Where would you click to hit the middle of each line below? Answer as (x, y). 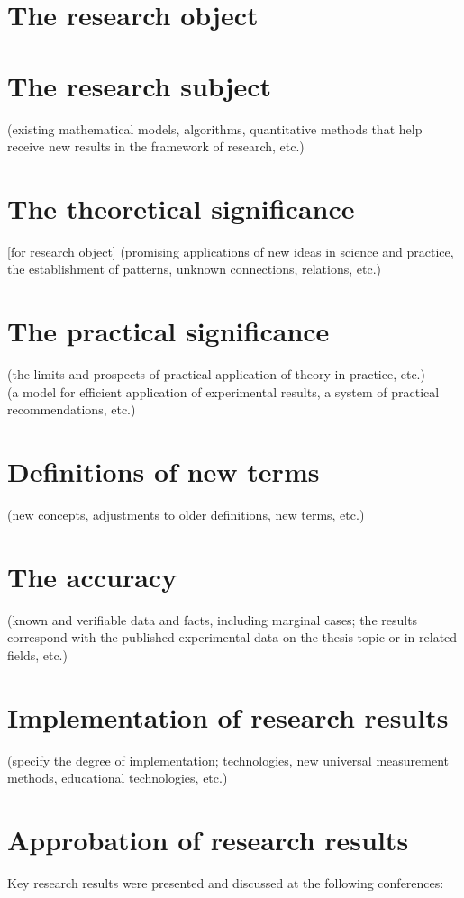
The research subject (140, 85)
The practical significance (168, 331)
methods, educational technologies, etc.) (118, 778)
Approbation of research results (208, 840)
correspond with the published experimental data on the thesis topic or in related (232, 637)
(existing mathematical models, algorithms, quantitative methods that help (215, 128)
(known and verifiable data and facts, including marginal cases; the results (213, 619)
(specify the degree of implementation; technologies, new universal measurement (228, 760)
